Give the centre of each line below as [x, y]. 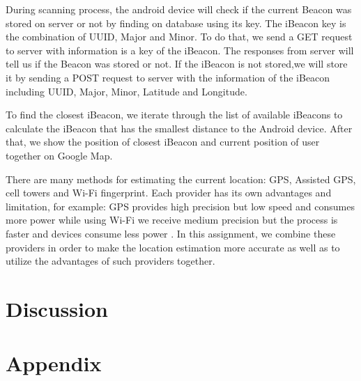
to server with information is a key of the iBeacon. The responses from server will [180, 50]
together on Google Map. [59, 155]
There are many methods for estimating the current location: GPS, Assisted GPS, [181, 179]
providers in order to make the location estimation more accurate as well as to [173, 247]
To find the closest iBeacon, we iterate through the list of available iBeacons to [174, 115]
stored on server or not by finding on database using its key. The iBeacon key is [176, 23]
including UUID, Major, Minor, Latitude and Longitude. [126, 91]
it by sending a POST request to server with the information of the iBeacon [168, 77]
